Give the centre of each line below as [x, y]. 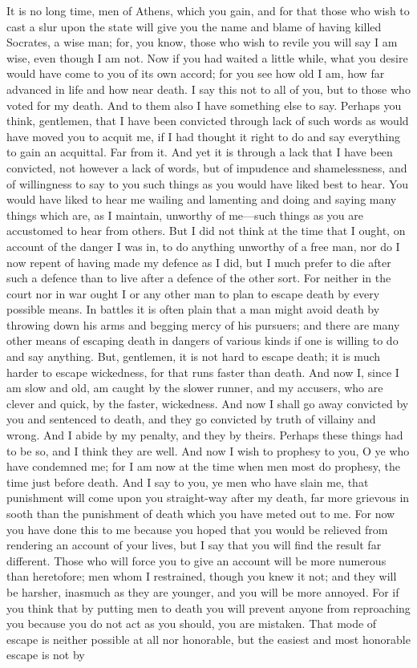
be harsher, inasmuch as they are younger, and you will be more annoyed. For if [203, 591]
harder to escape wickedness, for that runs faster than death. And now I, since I [203, 372]
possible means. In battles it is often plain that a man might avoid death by [193, 309]
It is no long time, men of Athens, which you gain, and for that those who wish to [208, 10]
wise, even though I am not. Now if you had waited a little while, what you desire [207, 57]
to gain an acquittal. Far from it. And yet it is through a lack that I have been [200, 152]
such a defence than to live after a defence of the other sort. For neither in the [199, 278]
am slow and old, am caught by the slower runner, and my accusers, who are [195, 388]
